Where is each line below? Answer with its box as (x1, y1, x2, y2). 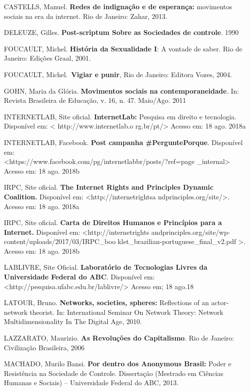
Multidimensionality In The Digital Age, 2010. (4, 316, 142, 326)
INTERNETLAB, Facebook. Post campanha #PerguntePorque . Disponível (4, 137, 243, 147)
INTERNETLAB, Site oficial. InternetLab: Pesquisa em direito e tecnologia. (4, 111, 237, 121)
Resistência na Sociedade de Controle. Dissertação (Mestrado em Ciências (4, 368, 224, 378)
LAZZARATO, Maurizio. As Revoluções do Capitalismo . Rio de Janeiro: (4, 333, 234, 343)
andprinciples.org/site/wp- (151, 227, 230, 237)
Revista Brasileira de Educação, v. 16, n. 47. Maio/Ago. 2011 (4, 95, 186, 105)
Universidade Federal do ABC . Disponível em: (4, 272, 155, 282)
